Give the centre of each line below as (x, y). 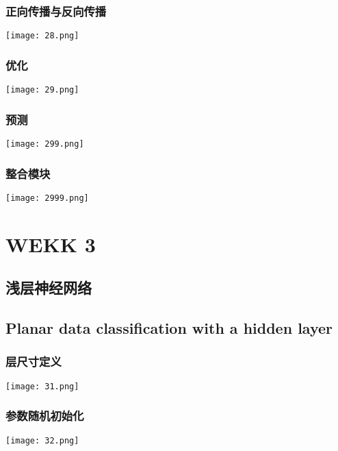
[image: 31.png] (42, 386)
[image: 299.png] (45, 144)
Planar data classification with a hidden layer (169, 328)
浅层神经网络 (49, 288)
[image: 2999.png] (47, 198)
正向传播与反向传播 (56, 11)
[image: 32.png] (42, 440)
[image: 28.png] (42, 36)
